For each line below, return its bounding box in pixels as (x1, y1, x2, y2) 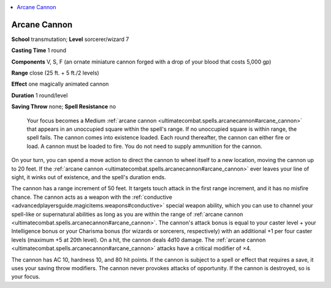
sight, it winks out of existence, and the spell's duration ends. (11, 173, 167, 180)
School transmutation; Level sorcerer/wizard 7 (11, 35, 129, 43)
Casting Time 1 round (11, 46, 67, 54)
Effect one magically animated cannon (11, 80, 109, 88)
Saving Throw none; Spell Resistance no (11, 103, 116, 110)
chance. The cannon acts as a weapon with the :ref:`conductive (11, 193, 173, 201)
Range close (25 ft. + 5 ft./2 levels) (11, 69, 99, 76)
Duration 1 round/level (11, 92, 68, 99)
